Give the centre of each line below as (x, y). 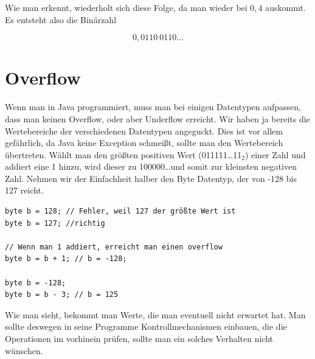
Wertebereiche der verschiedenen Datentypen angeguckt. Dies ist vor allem (144, 131)
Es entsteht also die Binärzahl (61, 19)
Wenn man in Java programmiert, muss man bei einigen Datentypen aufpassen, (153, 107)
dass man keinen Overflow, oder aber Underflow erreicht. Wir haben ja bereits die (157, 118)
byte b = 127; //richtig (55, 223)
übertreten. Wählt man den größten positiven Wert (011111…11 (123, 154)
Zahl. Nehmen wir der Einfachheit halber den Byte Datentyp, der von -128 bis (151, 178)
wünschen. (24, 350)
